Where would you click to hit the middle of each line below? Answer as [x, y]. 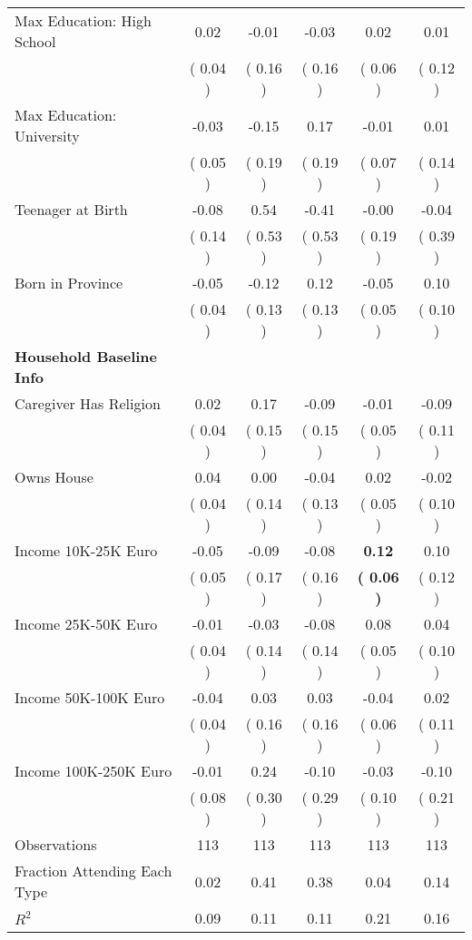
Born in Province [69, 283]
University [47, 136]
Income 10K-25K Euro [86, 550]
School [35, 41]
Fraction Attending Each [93, 871]
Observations [56, 844]
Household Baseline [86, 356]
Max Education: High [83, 20]
